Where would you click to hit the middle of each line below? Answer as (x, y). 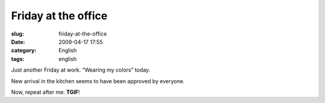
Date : (18, 42)
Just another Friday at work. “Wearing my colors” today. (81, 70)
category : (24, 51)
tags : (18, 59)
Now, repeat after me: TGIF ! (45, 92)
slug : (17, 34)
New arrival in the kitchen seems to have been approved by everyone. (98, 81)
